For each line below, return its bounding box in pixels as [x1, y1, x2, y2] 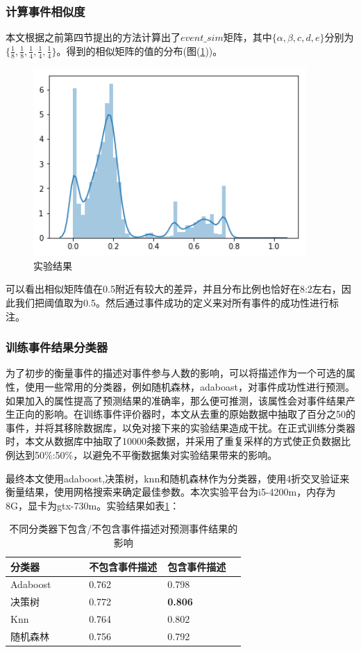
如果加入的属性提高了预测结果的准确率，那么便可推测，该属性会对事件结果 [6, 393, 346, 407]
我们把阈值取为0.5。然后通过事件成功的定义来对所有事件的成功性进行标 [15, 295, 339, 310]
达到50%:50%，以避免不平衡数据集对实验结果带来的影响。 [15, 448, 278, 462]
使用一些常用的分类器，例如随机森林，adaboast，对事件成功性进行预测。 [24, 380, 355, 394]
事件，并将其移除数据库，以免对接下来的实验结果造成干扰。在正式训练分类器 [6, 420, 355, 434]
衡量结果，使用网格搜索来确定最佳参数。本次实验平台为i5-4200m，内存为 [6, 484, 336, 499]
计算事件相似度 [6, 2, 85, 19]
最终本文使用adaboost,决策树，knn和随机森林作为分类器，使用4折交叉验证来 [6, 471, 350, 485]
